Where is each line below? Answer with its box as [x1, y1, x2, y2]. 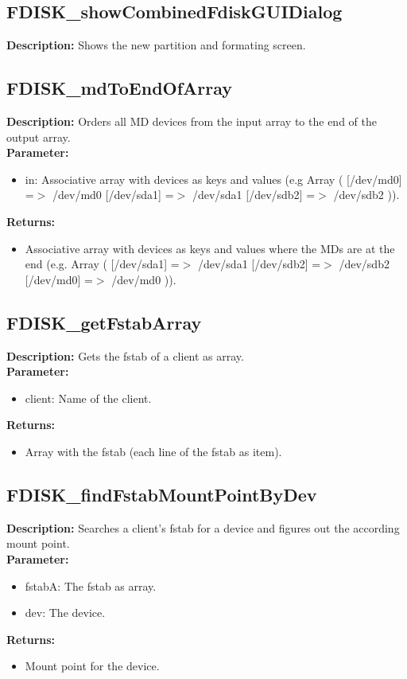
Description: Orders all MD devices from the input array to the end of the [6, 113, 377, 129]
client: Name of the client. [25, 389, 152, 406]
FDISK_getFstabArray [6, 310, 202, 334]
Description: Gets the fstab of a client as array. [6, 347, 244, 364]
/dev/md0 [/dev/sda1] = [52, 186, 174, 203]
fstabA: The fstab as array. [25, 577, 157, 594]
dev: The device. [25, 604, 106, 621]
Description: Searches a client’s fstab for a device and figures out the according [6, 519, 400, 536]
